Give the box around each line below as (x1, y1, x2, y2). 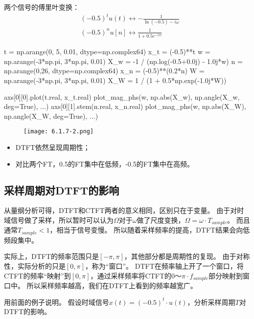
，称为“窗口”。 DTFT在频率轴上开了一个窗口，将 (85, 261, 244, 271)
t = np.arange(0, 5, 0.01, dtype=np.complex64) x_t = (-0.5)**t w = (4, 46, 210, 57)
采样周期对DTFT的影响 (4, 182, 119, 197)
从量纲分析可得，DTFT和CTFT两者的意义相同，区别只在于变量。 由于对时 (4, 205, 244, 215)
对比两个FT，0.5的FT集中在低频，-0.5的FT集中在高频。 (15, 158, 194, 169)
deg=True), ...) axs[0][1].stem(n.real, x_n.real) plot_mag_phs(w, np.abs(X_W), (4, 101, 246, 111)
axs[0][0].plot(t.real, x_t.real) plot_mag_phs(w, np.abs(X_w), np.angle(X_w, (4, 91, 240, 102)
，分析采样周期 (187, 297, 235, 307)
